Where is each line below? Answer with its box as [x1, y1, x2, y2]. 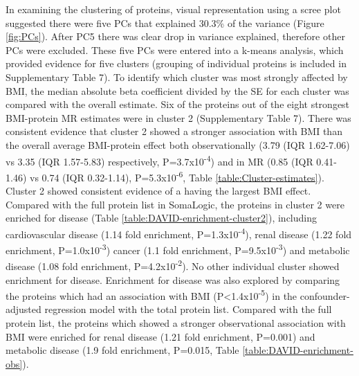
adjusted [6, 302, 42, 316]
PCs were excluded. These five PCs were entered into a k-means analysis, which [6, 42, 344, 57]
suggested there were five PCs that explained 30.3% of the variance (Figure [6, 15, 324, 30]
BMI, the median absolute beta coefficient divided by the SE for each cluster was [6, 83, 349, 98]
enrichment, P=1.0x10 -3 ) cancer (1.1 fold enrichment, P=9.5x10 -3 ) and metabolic [6, 241, 350, 257]
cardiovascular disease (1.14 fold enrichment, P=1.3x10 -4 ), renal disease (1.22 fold [6, 224, 352, 241]
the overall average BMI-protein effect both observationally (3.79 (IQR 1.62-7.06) [6, 137, 350, 152]
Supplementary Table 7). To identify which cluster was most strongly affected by [6, 69, 348, 84]
